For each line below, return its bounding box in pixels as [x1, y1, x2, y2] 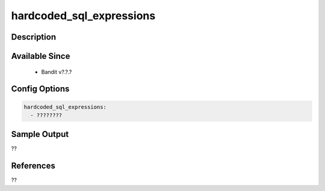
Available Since [11, 51, 70, 61]
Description [11, 32, 57, 42]
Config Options [11, 84, 70, 94]
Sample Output [11, 129, 69, 139]
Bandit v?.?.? [41, 68, 72, 75]
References [11, 161, 55, 171]
